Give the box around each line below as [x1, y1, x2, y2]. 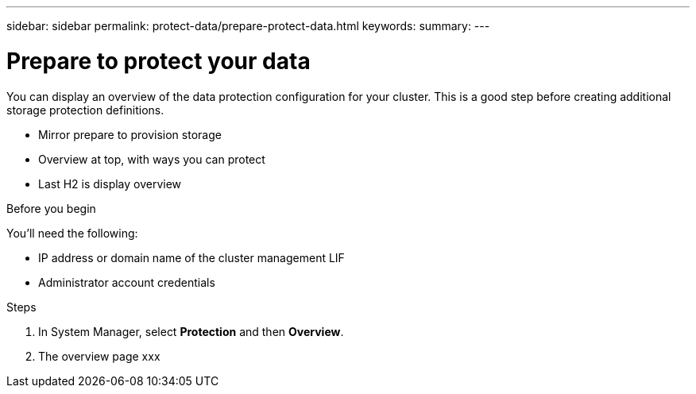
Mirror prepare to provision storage [38, 127, 222, 141]
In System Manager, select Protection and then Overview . [38, 324, 344, 338]
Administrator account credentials [38, 275, 215, 289]
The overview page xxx [38, 349, 160, 363]
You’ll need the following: [6, 226, 138, 240]
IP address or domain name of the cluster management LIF [38, 250, 345, 265]
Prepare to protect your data [6, 47, 311, 75]
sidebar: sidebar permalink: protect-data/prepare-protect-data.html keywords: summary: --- [6, 19, 490, 33]
